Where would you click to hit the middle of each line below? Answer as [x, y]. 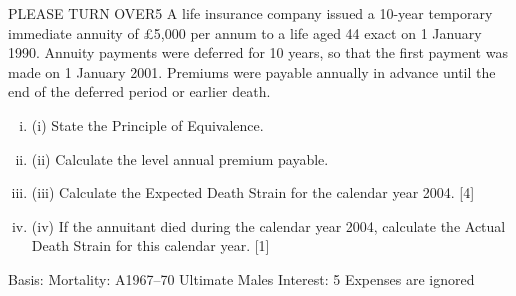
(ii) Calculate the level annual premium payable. [180, 158]
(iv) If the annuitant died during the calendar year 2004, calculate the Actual [268, 225]
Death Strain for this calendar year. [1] [150, 245]
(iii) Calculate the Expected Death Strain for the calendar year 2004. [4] [253, 192]
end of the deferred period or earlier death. [139, 91]
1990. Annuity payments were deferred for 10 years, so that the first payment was [258, 52]
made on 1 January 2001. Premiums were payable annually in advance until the [252, 71]
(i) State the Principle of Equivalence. [147, 124]
